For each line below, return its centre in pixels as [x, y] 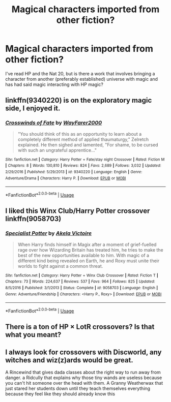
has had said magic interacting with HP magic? [54, 84]
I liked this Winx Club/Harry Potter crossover [78, 211]
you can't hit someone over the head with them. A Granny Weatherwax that [84, 383]
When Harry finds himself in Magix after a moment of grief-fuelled [87, 244]
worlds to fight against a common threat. [60, 266]
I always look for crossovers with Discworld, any [83, 352]
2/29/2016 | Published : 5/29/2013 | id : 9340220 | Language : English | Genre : [74, 172]
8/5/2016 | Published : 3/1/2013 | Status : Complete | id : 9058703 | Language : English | [82, 288]
